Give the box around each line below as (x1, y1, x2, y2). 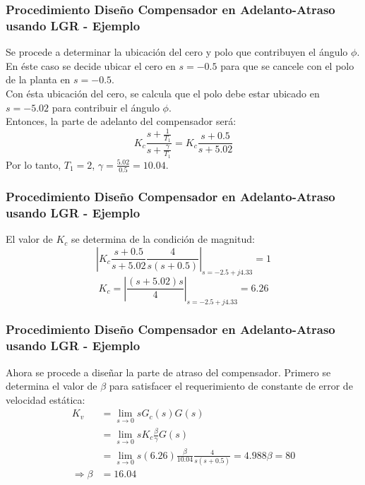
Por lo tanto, (6, 157, 61, 172)
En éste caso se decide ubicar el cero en (6, 58, 176, 73)
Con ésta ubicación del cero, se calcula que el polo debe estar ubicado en (6, 85, 320, 100)
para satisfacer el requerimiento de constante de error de (109, 378, 353, 393)
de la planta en (6, 72, 71, 87)
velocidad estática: (6, 392, 85, 407)
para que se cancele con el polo (220, 58, 354, 73)
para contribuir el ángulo (52, 100, 160, 114)
